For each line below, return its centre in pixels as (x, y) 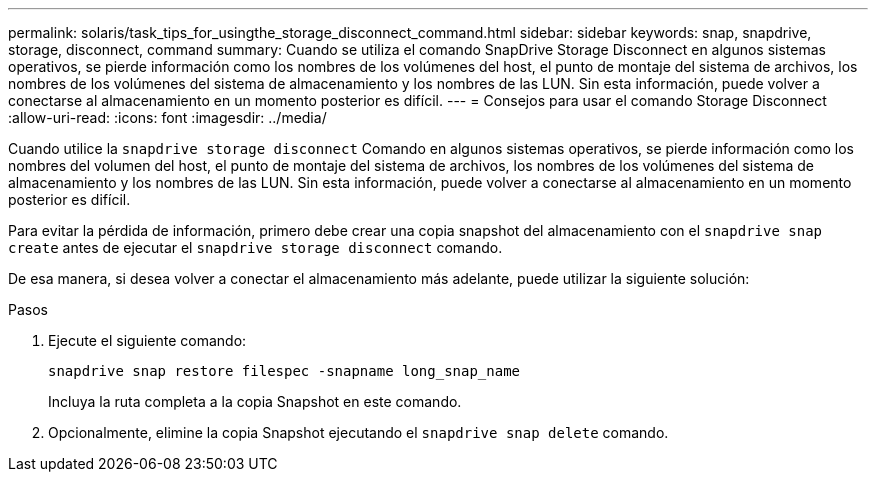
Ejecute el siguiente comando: (147, 340)
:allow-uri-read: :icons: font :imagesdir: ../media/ (167, 117)
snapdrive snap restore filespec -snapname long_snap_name (284, 371)
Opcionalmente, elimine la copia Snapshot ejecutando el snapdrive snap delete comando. (358, 432)
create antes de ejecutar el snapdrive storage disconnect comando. (255, 247)
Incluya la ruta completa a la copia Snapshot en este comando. (255, 401)
